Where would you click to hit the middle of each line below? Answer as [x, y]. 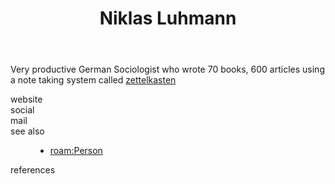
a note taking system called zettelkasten [93, 80]
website [26, 99]
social [22, 110]
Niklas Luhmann [168, 18]
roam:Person [76, 151]
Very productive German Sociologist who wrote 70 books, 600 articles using [167, 69]
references [33, 170]
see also [27, 131]
